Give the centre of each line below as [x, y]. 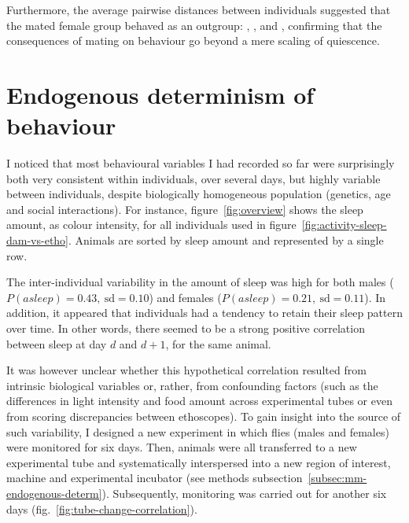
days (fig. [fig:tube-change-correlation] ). [102, 508]
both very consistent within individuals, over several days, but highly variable [193, 178]
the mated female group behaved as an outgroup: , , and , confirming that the [194, 25]
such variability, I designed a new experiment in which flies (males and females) [198, 431]
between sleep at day [57, 343]
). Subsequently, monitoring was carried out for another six [244, 493]
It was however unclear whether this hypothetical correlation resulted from [186, 370]
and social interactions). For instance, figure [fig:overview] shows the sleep [185, 209]
